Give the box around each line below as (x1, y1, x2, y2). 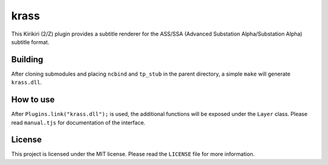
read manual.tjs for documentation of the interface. (11, 118, 146, 126)
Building (11, 54, 44, 65)
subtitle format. (11, 38, 50, 45)
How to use (11, 94, 55, 105)
